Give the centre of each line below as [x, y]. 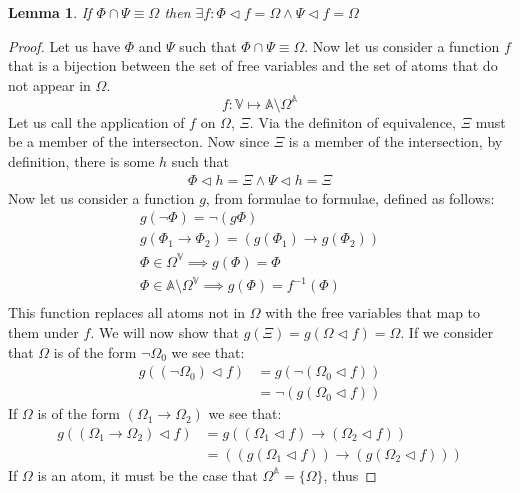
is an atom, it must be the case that [147, 474]
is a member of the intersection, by [395, 141]
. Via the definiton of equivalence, [352, 121]
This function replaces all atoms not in [127, 312]
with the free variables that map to [373, 312]
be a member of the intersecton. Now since [139, 141]
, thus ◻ [350, 474]
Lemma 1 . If [50, 12]
